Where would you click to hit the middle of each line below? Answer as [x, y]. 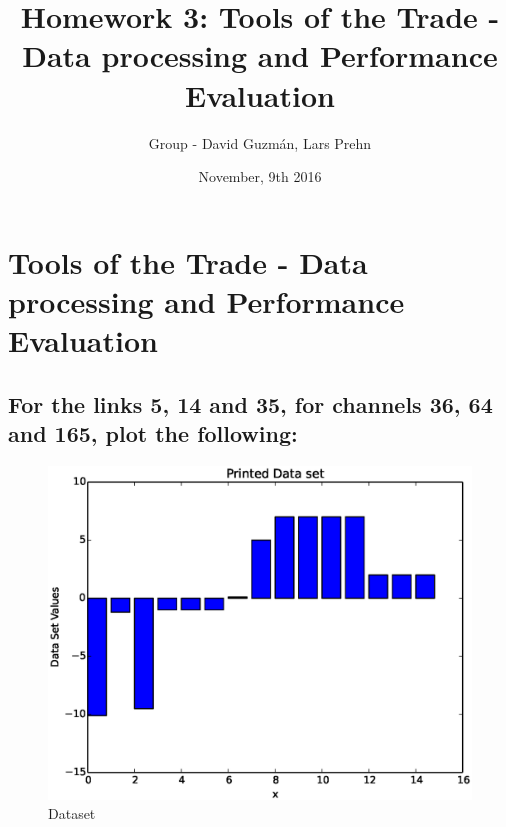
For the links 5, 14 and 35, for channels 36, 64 [250, 403]
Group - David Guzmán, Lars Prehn [260, 142]
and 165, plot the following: [153, 433]
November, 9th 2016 [260, 176]
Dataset [72, 813]
